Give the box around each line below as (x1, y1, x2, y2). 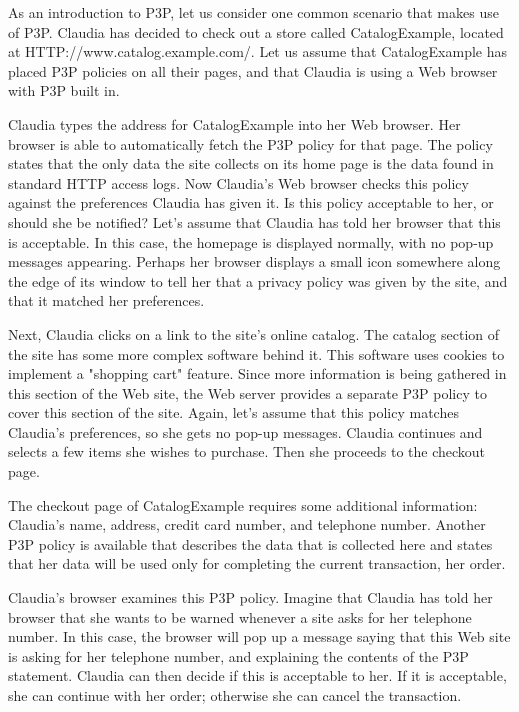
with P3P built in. (8, 80, 120, 101)
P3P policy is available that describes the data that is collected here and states (8, 533, 493, 554)
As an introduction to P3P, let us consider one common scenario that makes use (8, 2, 499, 22)
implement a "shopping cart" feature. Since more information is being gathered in (8, 363, 507, 384)
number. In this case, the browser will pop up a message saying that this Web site (8, 626, 511, 647)
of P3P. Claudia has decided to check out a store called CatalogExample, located (8, 21, 504, 42)
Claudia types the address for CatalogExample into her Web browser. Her (8, 113, 461, 134)
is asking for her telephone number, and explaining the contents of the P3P (8, 645, 469, 666)
